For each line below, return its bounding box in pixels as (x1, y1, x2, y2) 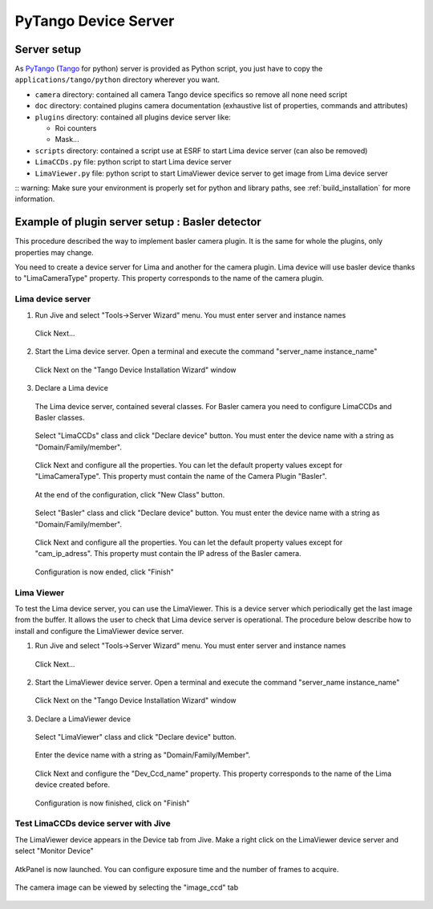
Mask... (55, 135, 79, 144)
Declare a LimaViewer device (34, 714, 132, 724)
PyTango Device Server (14, 12, 175, 30)
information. (14, 194, 55, 204)
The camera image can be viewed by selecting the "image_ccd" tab (14, 883, 239, 892)
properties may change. (14, 247, 94, 257)
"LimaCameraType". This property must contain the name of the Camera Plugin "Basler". (34, 472, 328, 481)
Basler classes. (34, 412, 85, 422)
